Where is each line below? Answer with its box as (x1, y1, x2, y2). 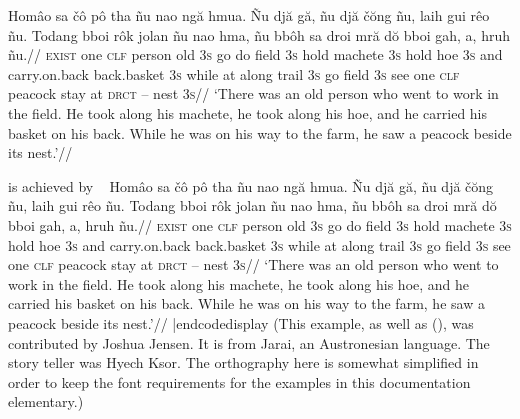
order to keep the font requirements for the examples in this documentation (8, 371, 471, 392)
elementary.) (8, 391, 84, 412)
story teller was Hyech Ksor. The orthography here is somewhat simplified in (8, 352, 479, 373)
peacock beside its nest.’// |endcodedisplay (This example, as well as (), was (8, 312, 474, 333)
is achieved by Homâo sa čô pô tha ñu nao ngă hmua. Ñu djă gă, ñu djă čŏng (8, 175, 494, 196)
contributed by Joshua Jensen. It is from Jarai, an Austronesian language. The (8, 332, 490, 353)
